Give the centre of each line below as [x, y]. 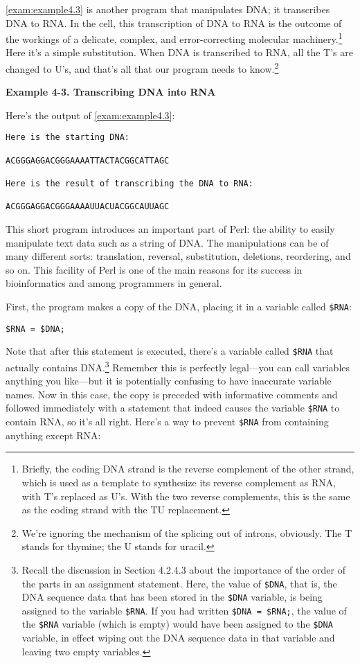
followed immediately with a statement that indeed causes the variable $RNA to [173, 408]
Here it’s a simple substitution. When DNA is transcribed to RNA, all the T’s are [179, 52]
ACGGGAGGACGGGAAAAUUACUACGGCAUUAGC [88, 207]
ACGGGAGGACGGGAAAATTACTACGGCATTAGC [88, 160]
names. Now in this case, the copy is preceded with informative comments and [172, 394]
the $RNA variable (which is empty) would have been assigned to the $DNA [177, 624]
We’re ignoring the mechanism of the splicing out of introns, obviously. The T [187, 532]
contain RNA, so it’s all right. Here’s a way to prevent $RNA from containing [167, 422]
